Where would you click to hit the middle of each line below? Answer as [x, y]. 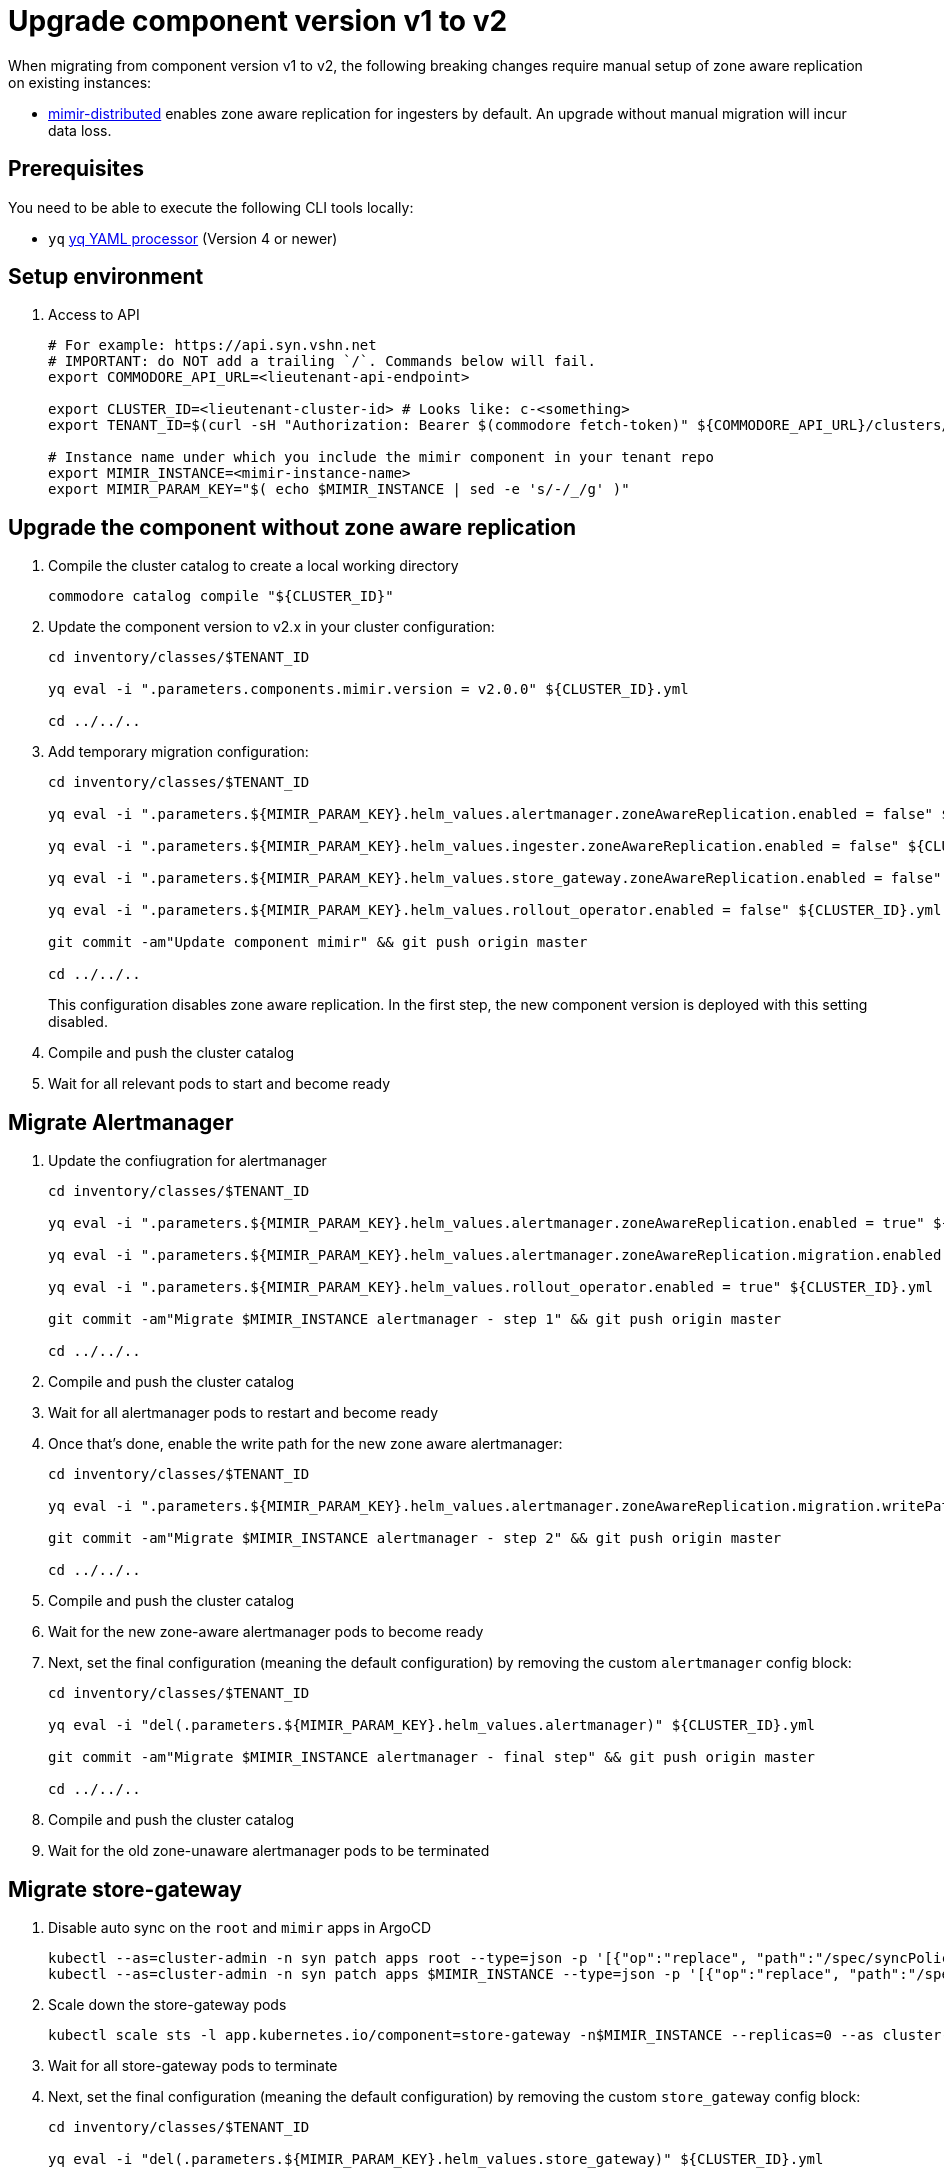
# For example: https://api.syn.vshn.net [212, 345]
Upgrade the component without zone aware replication [292, 527]
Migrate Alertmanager [121, 1122]
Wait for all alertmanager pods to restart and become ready [243, 1413]
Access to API [94, 315]
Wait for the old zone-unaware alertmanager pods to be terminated [269, 1851]
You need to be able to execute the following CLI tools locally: [211, 207]
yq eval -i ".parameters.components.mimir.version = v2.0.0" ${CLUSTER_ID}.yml [368, 689]
